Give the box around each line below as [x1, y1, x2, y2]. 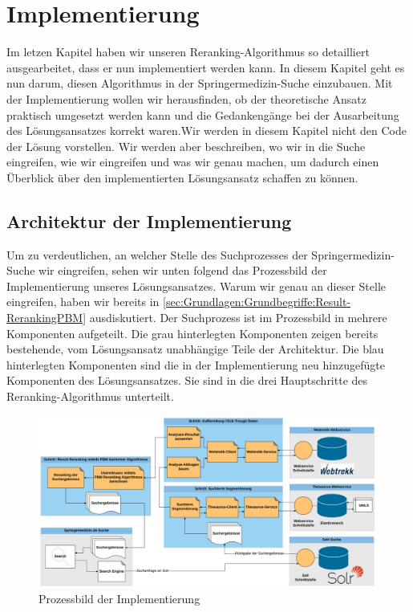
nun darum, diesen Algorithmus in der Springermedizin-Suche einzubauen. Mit [6, 75, 393, 92]
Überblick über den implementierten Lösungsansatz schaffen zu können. [6, 169, 358, 186]
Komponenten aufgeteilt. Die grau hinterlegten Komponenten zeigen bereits [6, 324, 379, 341]
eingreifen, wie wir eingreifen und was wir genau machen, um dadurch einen [6, 153, 379, 170]
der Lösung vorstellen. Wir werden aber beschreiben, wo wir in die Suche [6, 137, 366, 154]
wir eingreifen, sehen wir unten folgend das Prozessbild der [38, 262, 327, 279]
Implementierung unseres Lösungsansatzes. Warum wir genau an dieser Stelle [6, 277, 387, 294]
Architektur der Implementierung [6, 208, 292, 233]
